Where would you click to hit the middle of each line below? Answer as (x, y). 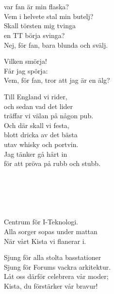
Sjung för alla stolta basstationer (53, 257)
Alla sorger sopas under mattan (51, 231)
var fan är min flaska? (36, 7)
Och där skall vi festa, (37, 125)
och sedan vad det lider (39, 106)
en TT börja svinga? (34, 35)
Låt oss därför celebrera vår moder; (56, 276)
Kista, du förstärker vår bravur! (51, 286)
